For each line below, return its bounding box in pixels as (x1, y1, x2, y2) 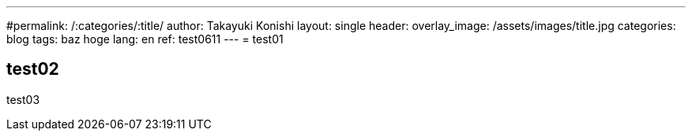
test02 (6, 59, 59, 80)
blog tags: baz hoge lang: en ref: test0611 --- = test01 (6, 32, 284, 46)
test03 (6, 92, 40, 106)
